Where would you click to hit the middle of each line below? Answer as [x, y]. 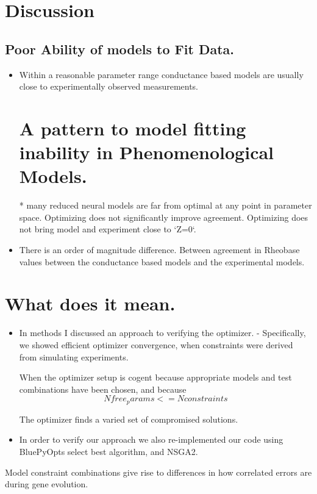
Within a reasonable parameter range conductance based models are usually [161, 74]
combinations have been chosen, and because [103, 389]
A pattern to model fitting [133, 128]
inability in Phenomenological [147, 152]
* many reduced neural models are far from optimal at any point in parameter [166, 205]
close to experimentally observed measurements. [109, 86]
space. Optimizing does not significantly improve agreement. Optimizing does [164, 217]
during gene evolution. [47, 484]
